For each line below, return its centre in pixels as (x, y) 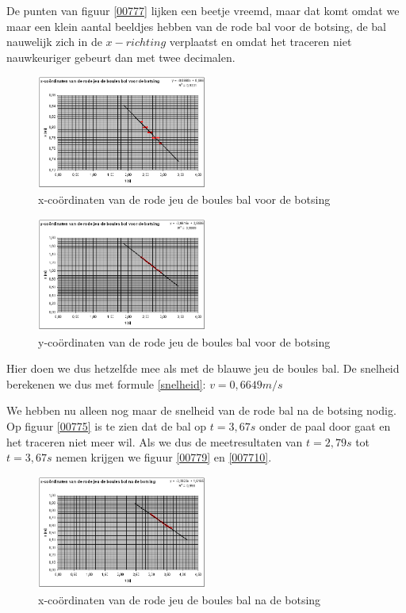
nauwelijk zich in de (54, 42)
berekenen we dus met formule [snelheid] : (106, 383)
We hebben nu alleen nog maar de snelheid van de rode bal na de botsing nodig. (201, 410)
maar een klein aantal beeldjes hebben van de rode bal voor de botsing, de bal (197, 26)
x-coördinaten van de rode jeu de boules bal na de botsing (180, 599)
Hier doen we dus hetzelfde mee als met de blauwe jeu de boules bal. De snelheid (203, 368)
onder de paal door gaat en (325, 425)
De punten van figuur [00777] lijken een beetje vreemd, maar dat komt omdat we (203, 10)
